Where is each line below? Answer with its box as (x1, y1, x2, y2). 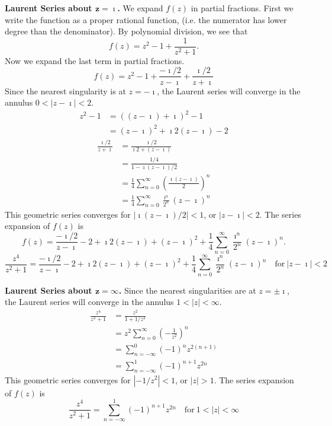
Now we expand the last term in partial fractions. (5, 54, 185, 66)
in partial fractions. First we (191, 2, 294, 14)
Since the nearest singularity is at (5, 84, 126, 97)
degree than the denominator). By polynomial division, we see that (5, 25, 248, 37)
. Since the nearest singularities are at (118, 284, 256, 296)
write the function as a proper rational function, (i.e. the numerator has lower (5, 13, 287, 26)
